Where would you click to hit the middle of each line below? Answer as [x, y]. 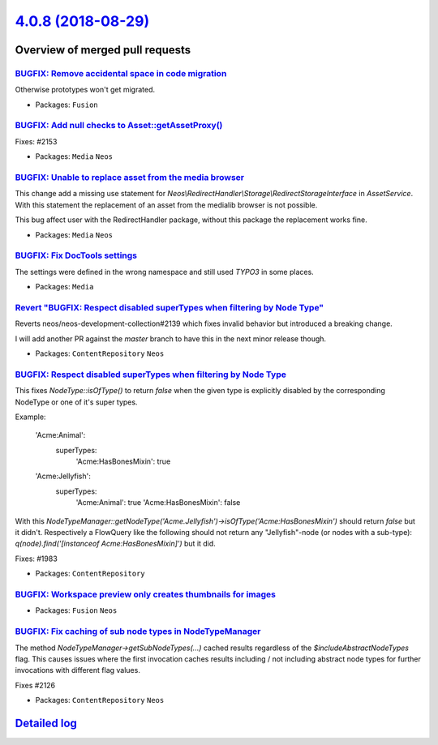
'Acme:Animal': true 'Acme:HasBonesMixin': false [158, 503]
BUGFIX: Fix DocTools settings [76, 255]
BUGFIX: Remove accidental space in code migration [121, 73]
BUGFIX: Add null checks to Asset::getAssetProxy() [119, 126]
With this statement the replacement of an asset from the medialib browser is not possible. [166, 205]
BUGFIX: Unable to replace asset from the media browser [130, 177]
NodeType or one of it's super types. [76, 402]
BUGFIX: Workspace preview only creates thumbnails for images [145, 594]
